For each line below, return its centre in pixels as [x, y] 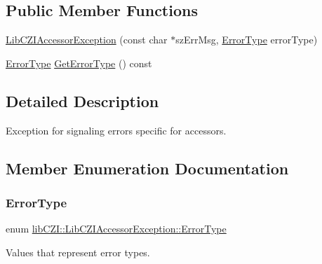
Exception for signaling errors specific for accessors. [116, 130]
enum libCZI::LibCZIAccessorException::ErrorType [116, 229]
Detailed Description [82, 100]
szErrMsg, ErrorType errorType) [247, 40]
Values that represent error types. [78, 252]
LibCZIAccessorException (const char [87, 40]
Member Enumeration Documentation [147, 168]
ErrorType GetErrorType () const [79, 63]
